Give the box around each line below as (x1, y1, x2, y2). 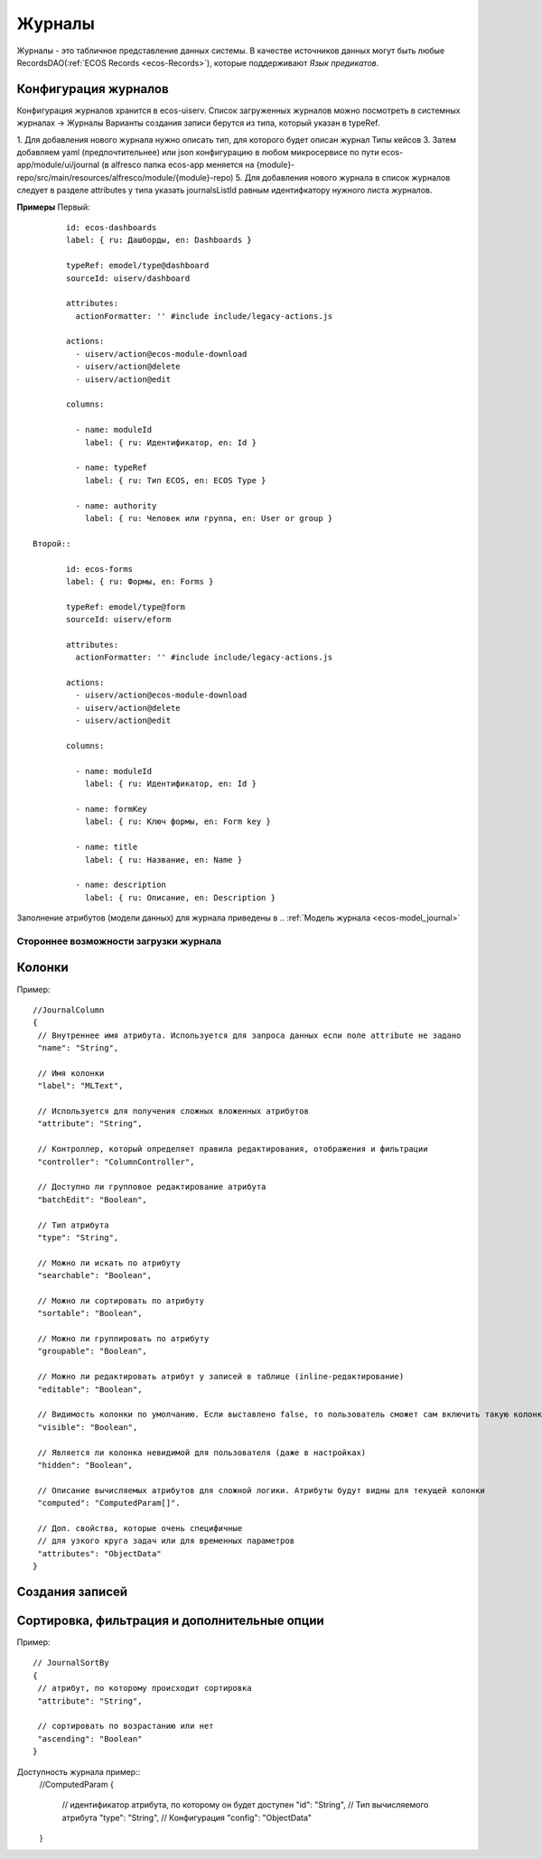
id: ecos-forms (66, 564, 134, 574)
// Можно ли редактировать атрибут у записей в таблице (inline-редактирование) (37, 1371, 405, 1382)
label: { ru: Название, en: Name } (84, 855, 243, 864)
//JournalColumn (33, 1004, 105, 1015)
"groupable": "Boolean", (37, 1346, 148, 1357)
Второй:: (33, 538, 71, 548)
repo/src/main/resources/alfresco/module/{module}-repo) (16, 172, 234, 182)
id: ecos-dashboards (66, 222, 157, 232)
